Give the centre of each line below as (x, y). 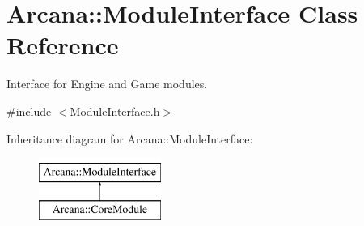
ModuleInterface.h (115, 111)
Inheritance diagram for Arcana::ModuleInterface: (130, 138)
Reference (63, 45)
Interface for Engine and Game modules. (107, 84)
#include (29, 111)
